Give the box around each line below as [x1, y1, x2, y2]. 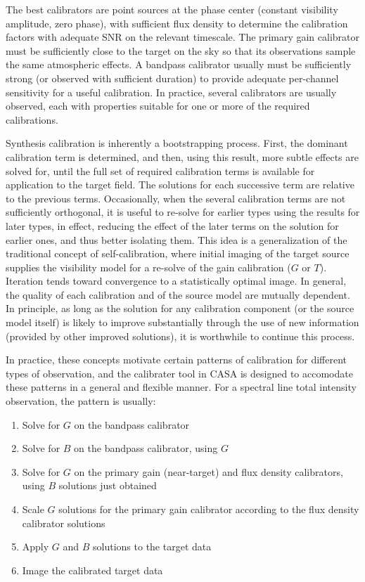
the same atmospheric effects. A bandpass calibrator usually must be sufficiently [6, 57, 352, 72]
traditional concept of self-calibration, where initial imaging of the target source [6, 246, 350, 261]
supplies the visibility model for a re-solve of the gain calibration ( [6, 259, 291, 274]
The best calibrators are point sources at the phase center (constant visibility [6, 2, 338, 16]
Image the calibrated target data [22, 562, 163, 577]
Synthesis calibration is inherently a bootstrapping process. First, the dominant [6, 136, 348, 150]
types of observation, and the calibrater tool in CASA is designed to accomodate [6, 366, 353, 380]
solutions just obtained [58, 478, 157, 493]
